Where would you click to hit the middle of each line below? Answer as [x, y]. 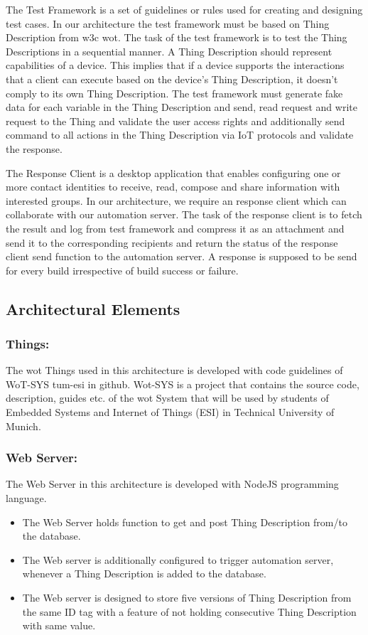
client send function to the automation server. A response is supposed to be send [182, 256]
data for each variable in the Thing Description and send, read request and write [182, 107]
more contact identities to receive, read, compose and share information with [173, 187]
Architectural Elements [93, 308]
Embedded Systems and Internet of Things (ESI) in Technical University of [170, 412]
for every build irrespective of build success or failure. [122, 270]
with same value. [59, 625]
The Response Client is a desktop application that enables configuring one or [173, 172]
